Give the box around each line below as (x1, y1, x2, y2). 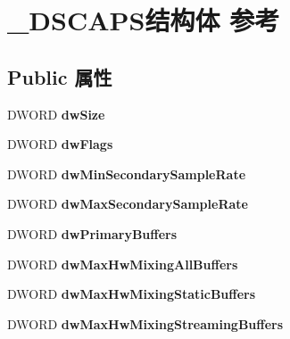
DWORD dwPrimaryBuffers (7, 224, 178, 243)
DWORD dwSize (7, 104, 105, 123)
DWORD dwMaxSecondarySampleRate (7, 194, 248, 213)
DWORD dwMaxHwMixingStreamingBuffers (7, 314, 284, 333)
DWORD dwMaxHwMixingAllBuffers (7, 254, 238, 273)
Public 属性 (7, 62, 112, 90)
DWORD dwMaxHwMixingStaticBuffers (7, 285, 256, 303)
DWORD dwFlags (7, 135, 113, 153)
